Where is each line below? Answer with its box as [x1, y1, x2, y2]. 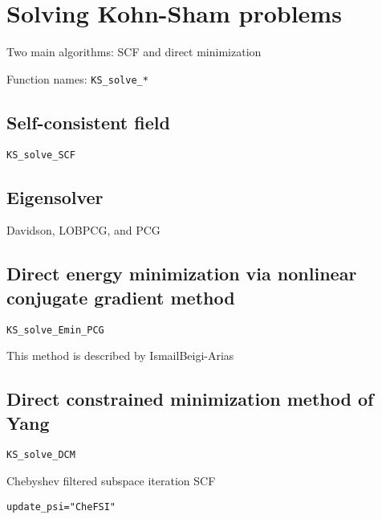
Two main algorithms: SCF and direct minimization [6, 43, 262, 60]
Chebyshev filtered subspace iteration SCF [6, 472, 216, 489]
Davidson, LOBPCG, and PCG [6, 222, 161, 239]
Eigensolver [6, 184, 104, 209]
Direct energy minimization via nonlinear [6, 261, 357, 286]
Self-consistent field [6, 109, 170, 134]
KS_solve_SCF [6, 149, 75, 161]
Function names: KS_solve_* [6, 70, 148, 87]
